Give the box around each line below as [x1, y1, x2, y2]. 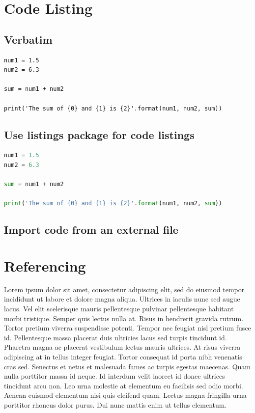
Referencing [4, 255, 86, 275]
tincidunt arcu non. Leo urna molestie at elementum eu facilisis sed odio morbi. [4, 380, 243, 390]
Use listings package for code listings [4, 127, 195, 142]
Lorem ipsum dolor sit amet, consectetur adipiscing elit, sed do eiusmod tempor [4, 284, 245, 294]
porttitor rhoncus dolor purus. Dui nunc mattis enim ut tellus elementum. [4, 399, 227, 410]
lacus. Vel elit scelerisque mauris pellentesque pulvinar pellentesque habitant [4, 303, 234, 313]
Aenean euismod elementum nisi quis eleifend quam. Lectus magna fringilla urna [4, 390, 247, 400]
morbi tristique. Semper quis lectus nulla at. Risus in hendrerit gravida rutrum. [4, 313, 244, 323]
